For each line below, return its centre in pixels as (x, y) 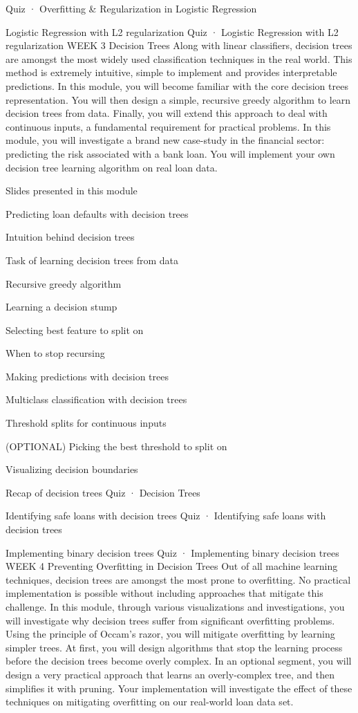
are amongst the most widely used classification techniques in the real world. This (179, 58)
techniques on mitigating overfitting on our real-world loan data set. (150, 702)
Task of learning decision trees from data (92, 260)
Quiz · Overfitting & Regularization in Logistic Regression (131, 8)
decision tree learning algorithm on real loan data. (112, 167)
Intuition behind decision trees (70, 237)
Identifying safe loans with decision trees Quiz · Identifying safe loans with (166, 516)
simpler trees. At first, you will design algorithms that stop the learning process (174, 647)
